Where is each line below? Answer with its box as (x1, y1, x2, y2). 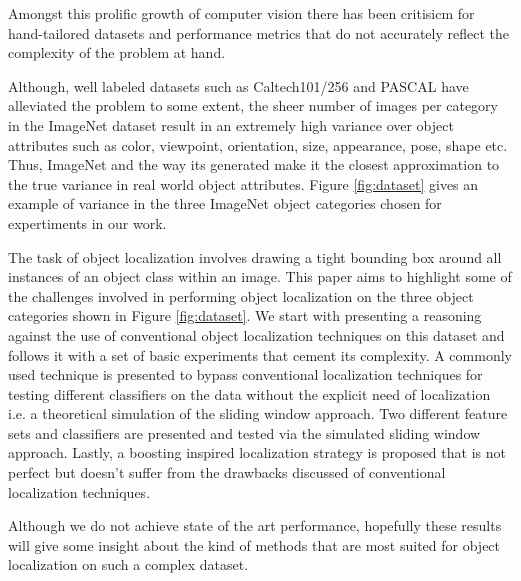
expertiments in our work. (8, 212, 167, 233)
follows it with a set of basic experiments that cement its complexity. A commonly (8, 344, 512, 365)
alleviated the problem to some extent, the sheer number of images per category (8, 95, 498, 116)
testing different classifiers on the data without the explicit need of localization (8, 383, 491, 404)
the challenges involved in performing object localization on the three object (8, 285, 474, 306)
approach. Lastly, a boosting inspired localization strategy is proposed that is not (8, 442, 506, 463)
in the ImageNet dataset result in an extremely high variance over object (8, 114, 454, 135)
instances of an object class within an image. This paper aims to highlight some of (8, 266, 512, 287)
